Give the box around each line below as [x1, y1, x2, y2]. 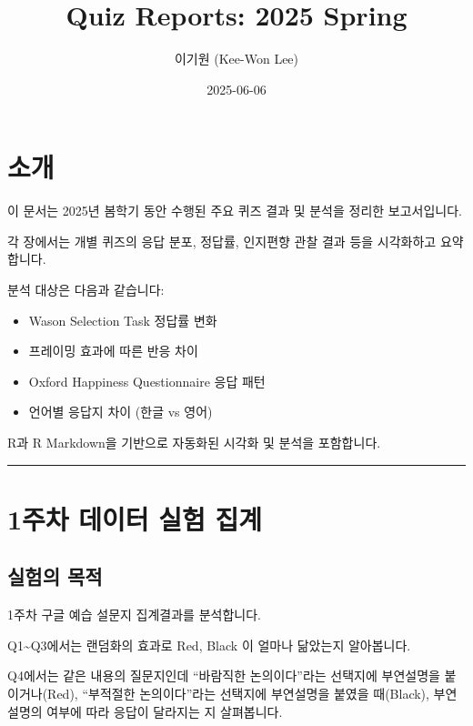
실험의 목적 [7, 562, 103, 590]
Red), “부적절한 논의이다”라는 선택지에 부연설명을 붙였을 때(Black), [47, 683, 429, 702]
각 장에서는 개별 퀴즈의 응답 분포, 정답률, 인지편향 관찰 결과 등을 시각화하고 [7, 231, 437, 250]
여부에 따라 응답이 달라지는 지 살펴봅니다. [46, 701, 283, 721]
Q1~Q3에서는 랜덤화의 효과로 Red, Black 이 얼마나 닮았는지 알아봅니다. [7, 635, 411, 654]
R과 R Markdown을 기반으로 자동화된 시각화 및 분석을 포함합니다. [7, 433, 381, 451]
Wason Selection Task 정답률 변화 [28, 310, 217, 329]
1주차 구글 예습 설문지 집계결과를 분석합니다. [7, 605, 261, 624]
